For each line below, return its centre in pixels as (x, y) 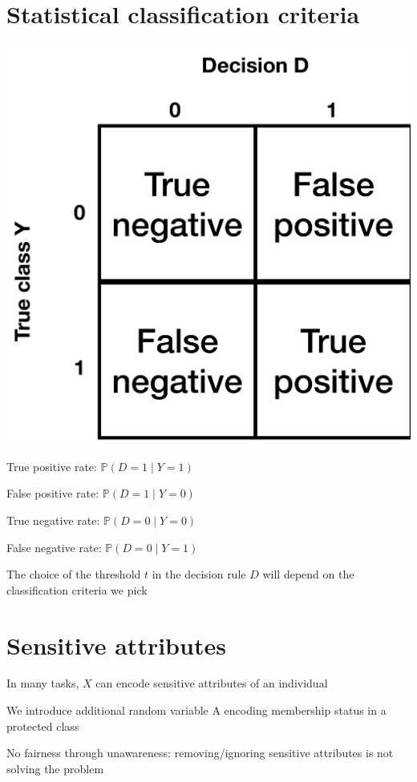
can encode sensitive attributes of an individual (212, 683)
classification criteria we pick (77, 589)
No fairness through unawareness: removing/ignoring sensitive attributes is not (200, 753)
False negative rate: (54, 547)
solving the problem (55, 768)
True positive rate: (52, 466)
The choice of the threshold (74, 574)
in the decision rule (199, 574)
